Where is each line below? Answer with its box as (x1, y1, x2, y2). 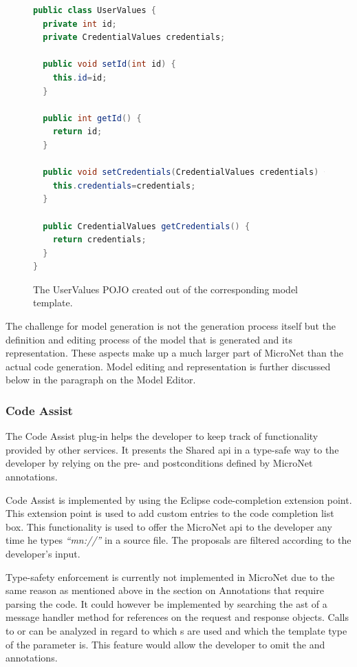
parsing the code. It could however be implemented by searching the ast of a (6, 596, 327, 611)
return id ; (52, 127, 102, 137)
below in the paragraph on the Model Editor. (6, 372, 196, 387)
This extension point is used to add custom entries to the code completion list (6, 506, 334, 520)
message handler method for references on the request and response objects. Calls (6, 610, 349, 624)
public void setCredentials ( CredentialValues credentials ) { (43, 167, 329, 178)
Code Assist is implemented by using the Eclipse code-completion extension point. (6, 492, 352, 507)
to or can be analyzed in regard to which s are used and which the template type (6, 623, 347, 637)
